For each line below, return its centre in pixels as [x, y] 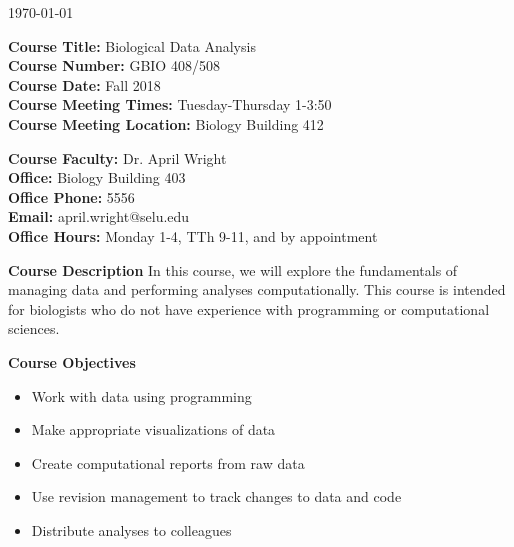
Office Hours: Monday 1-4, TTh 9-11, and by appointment [193, 235]
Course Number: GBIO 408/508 [114, 65]
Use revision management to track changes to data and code [216, 496]
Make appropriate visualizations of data [153, 429]
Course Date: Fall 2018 [84, 84]
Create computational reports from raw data [168, 462]
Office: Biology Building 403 [97, 177]
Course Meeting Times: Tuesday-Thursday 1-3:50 [170, 104]
